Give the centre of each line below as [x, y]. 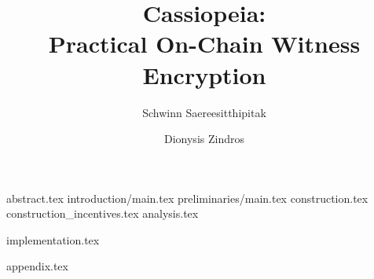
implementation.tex [53, 239]
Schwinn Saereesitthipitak [204, 112]
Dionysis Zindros [204, 139]
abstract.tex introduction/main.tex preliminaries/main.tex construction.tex [187, 198]
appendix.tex [37, 266]
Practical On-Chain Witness [204, 44]
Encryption [204, 74]
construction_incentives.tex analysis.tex [103, 213]
